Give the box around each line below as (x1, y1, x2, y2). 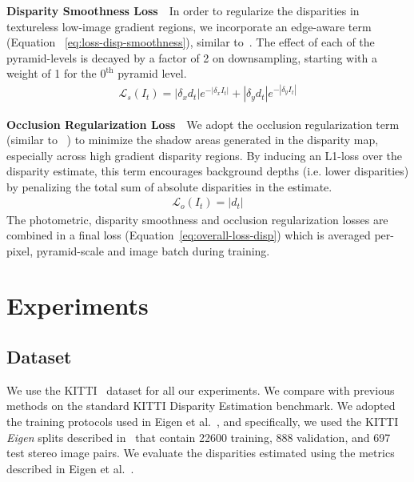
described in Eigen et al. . (6, 460, 134, 476)
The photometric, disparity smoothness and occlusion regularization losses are (6, 211, 388, 227)
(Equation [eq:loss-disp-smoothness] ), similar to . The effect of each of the (6, 34, 375, 50)
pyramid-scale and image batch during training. (36, 242, 270, 259)
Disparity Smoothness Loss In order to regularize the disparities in (6, 2, 360, 18)
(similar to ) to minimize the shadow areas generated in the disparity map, (6, 131, 379, 148)
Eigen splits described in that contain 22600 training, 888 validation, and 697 (6, 428, 391, 445)
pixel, (6, 242, 34, 259)
